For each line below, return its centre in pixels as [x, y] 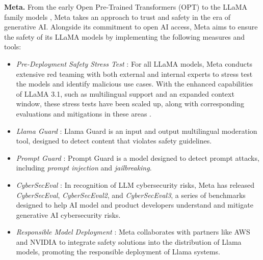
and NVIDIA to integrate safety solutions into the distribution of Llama [129, 241]
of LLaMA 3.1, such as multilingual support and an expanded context [125, 93]
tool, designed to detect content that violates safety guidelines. [114, 141]
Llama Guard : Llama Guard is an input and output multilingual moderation [137, 131]
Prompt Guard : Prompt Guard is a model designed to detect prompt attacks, [138, 157]
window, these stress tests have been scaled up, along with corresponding [130, 104]
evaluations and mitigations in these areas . [84, 113]
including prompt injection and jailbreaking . [84, 168]
